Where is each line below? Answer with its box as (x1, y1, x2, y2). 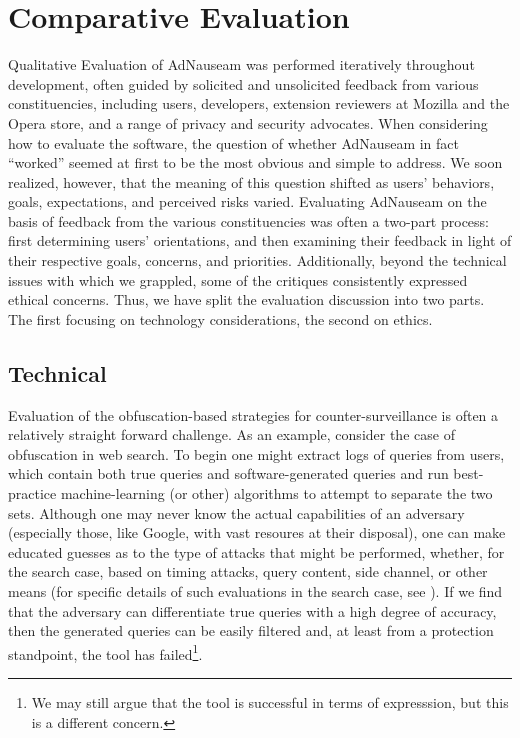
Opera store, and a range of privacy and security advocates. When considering (8, 112, 488, 133)
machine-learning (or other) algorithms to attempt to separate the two (60, 483, 493, 504)
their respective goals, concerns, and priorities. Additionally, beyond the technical (8, 250, 507, 271)
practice (8, 483, 57, 504)
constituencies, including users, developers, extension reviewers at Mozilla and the (8, 93, 510, 114)
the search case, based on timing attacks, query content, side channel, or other (8, 561, 488, 582)
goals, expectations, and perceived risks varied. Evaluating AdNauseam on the (8, 191, 487, 212)
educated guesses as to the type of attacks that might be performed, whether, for (8, 541, 505, 562)
